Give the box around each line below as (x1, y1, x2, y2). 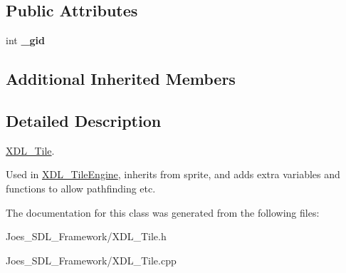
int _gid (6, 33, 46, 48)
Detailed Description (6, 109, 162, 131)
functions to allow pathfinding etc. (6, 180, 156, 195)
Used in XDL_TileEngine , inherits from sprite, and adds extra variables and (6, 167, 340, 182)
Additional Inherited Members (6, 68, 236, 90)
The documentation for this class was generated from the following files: (6, 205, 320, 220)
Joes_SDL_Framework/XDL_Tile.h (6, 229, 167, 244)
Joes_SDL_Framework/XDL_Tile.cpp (6, 252, 177, 267)
